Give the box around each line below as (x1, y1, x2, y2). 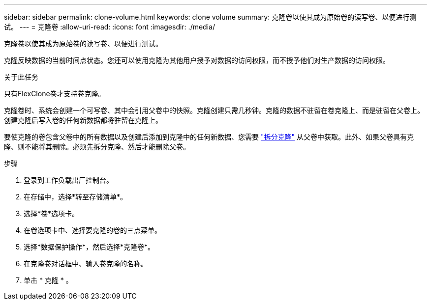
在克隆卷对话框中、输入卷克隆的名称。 (24, 259, 148, 268)
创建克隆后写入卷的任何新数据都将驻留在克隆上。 (4, 116, 162, 124)
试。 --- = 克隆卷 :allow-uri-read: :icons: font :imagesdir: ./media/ (4, 23, 215, 31)
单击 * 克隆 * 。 (24, 276, 73, 284)
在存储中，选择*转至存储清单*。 (24, 193, 127, 201)
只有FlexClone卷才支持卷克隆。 (4, 89, 105, 98)
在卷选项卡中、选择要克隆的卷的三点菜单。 (24, 226, 161, 234)
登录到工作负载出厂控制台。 (24, 176, 113, 184)
